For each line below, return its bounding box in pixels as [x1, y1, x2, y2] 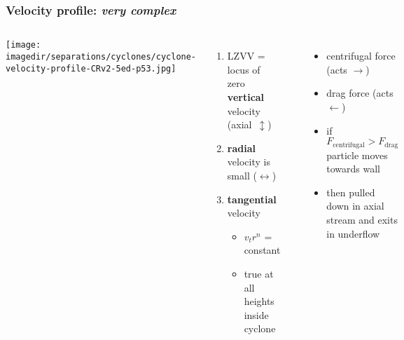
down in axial [326, 198, 384, 213]
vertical [227, 90, 265, 104]
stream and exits [326, 212, 398, 227]
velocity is [227, 154, 270, 169]
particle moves [326, 147, 388, 162]
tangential [227, 191, 277, 206]
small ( [227, 168, 257, 182]
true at [244, 266, 274, 280]
